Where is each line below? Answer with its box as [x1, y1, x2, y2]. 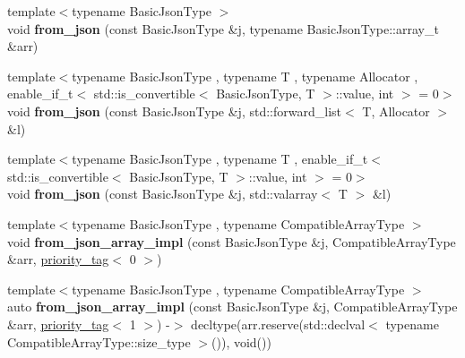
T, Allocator [362, 101, 430, 120]
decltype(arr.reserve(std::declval [191, 314, 366, 333]
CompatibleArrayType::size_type [7, 332, 191, 351]
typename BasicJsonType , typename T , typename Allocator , [72, 66, 418, 85]
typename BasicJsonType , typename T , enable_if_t [72, 149, 368, 168]
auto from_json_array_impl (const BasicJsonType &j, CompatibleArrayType [7, 297, 458, 316]
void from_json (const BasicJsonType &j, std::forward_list [7, 101, 341, 120]
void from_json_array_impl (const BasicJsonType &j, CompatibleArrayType [7, 232, 456, 251]
